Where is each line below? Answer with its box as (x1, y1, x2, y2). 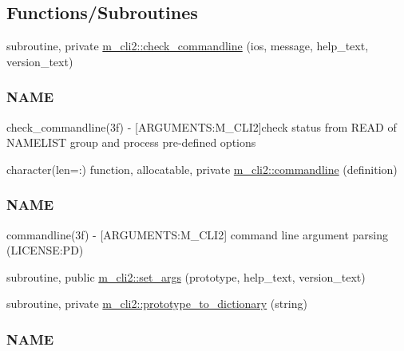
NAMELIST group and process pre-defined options (6, 134, 256, 151)
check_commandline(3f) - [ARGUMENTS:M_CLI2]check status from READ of (6, 118, 397, 135)
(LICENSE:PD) (6, 242, 84, 258)
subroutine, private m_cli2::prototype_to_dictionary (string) (6, 295, 307, 312)
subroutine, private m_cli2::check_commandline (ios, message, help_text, (6, 37, 369, 54)
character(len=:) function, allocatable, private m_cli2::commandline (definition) (6, 160, 398, 177)
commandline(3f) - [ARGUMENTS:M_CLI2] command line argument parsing (6, 226, 389, 243)
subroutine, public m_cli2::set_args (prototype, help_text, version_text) (6, 268, 366, 285)
